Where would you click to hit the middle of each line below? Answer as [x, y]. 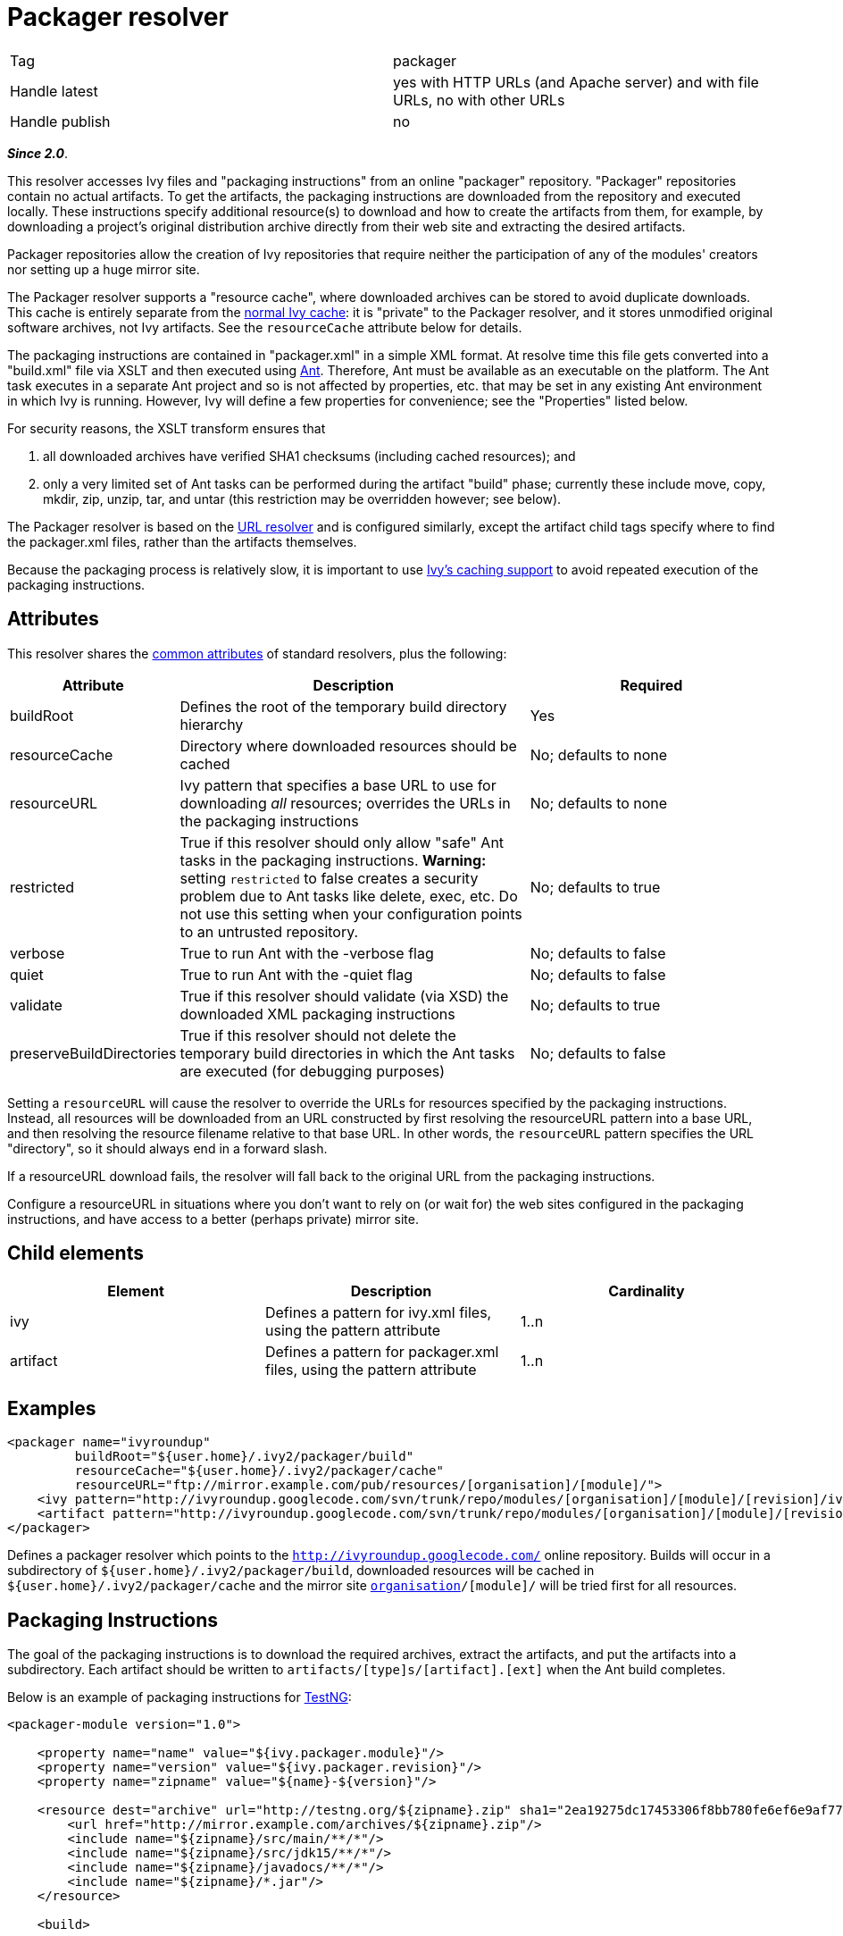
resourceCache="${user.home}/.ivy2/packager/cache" [259, 1471]
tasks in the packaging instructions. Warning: [333, 860]
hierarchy [212, 724]
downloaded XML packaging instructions [317, 1014]
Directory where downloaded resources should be [348, 746]
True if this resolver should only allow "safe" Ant [342, 842]
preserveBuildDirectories [93, 1053]
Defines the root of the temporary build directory [343, 706]
